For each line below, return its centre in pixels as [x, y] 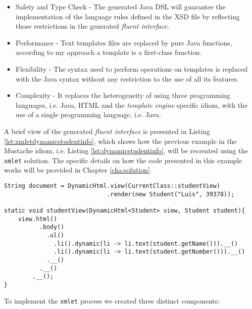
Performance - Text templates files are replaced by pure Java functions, [124, 42]
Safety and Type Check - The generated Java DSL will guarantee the [121, 6]
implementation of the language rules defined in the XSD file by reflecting [128, 16]
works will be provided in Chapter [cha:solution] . [78, 170]
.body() [52, 227]
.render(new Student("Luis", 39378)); [171, 194]
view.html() [38, 219]
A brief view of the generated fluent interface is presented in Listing [107, 131]
